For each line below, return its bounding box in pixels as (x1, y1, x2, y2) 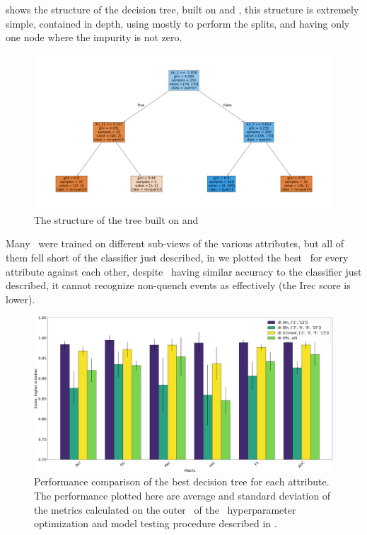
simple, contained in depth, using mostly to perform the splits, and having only (6, 16, 350, 30)
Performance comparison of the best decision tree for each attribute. (34, 474, 330, 489)
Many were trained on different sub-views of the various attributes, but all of (6, 236, 344, 251)
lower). (6, 291, 35, 306)
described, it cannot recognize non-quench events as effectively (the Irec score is (6, 278, 351, 293)
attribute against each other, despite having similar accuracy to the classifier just (6, 264, 362, 278)
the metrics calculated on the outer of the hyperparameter (34, 502, 296, 517)
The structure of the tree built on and (34, 212, 199, 227)
